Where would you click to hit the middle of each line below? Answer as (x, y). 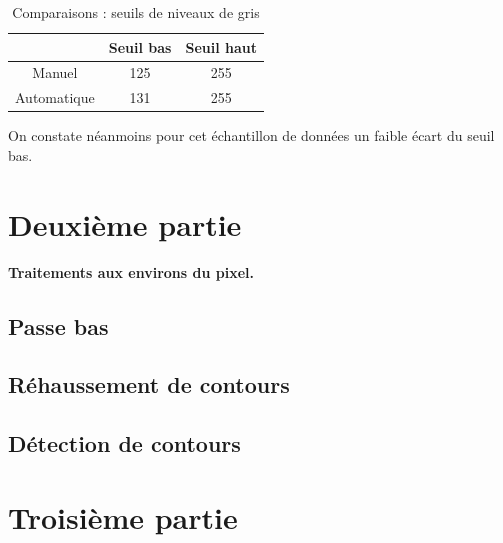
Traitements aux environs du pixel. (131, 271)
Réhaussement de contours (149, 384)
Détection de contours (124, 443)
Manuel (55, 72)
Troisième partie (123, 516)
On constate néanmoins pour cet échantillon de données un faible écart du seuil (251, 135)
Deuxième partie (125, 223)
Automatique (55, 97)
